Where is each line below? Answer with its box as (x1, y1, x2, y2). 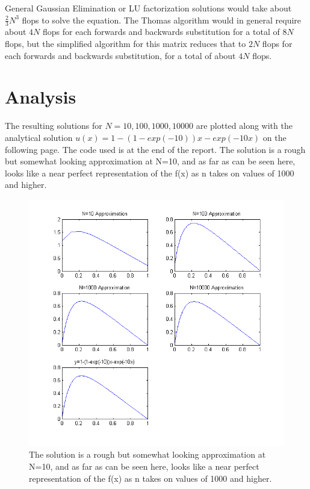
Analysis (5, 84, 76, 109)
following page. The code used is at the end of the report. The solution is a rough (5, 143, 306, 155)
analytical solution (5, 131, 73, 143)
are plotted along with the (196, 119, 293, 132)
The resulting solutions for (5, 119, 102, 132)
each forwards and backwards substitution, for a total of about (5, 49, 236, 61)
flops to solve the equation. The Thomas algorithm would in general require (22, 13, 302, 26)
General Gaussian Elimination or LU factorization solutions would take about (5, 2, 292, 14)
